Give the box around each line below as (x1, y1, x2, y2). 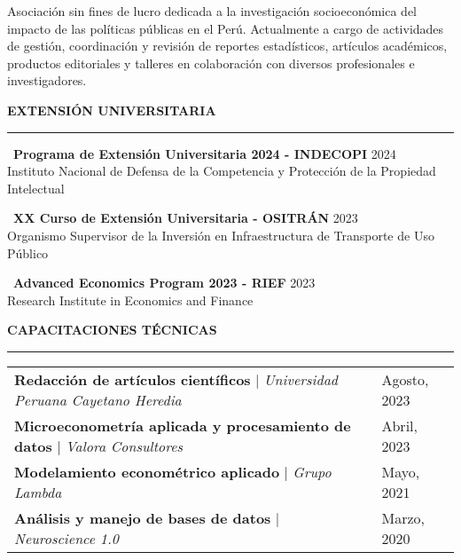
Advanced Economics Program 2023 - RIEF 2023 (13, 273, 316, 292)
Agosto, (381, 368, 429, 390)
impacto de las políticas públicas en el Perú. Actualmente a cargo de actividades (7, 19, 444, 37)
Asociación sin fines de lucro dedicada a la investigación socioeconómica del (7, 2, 417, 20)
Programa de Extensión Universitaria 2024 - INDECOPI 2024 (13, 144, 396, 162)
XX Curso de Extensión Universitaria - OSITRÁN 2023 (13, 209, 358, 227)
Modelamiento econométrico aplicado (14, 461, 280, 482)
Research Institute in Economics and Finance (7, 290, 254, 309)
